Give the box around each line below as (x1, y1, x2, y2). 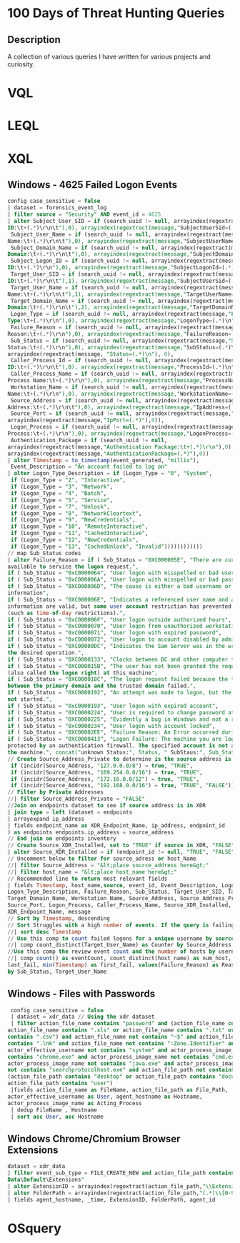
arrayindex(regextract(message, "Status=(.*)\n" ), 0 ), (7, 350, 174, 358)
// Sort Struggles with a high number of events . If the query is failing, (7, 922, 238, 929)
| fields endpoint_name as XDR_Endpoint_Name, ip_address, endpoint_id (7, 822, 225, 829)
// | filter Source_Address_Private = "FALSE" (7, 795, 145, 803)
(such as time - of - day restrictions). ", (7, 609, 126, 616)
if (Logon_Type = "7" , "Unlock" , (10, 503, 111, 510)
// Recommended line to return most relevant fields (7, 875, 168, 882)
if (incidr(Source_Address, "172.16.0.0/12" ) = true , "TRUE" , (10, 775, 200, 783)
